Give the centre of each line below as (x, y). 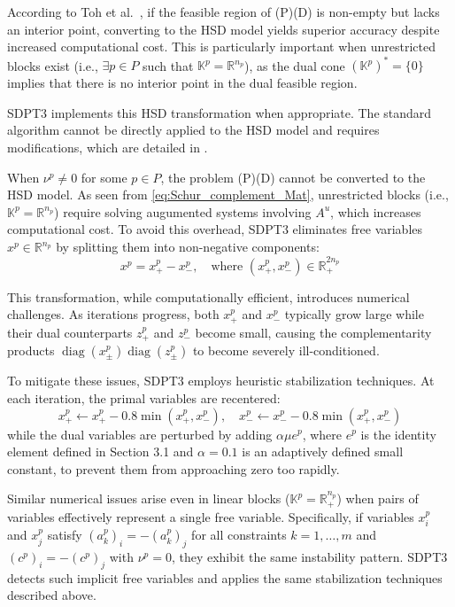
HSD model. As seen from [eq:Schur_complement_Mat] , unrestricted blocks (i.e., (228, 195)
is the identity (398, 434)
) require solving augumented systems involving (183, 211)
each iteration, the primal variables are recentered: (144, 397)
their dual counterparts (70, 332)
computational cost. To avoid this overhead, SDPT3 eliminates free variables (215, 229)
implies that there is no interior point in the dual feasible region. (182, 83)
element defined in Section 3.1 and (100, 451)
